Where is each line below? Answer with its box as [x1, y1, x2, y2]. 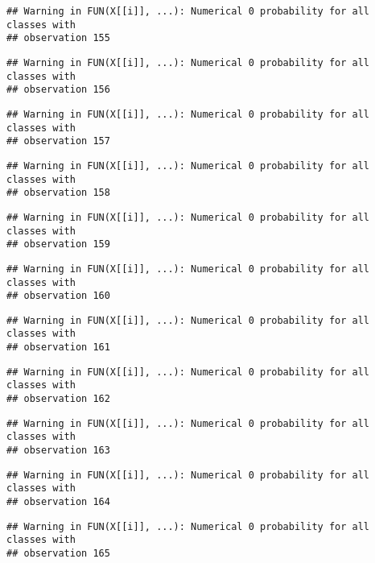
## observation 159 [6, 238, 110, 250]
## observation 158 [6, 187, 110, 199]
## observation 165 [6, 548, 110, 559]
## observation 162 [6, 393, 110, 405]
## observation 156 [6, 84, 110, 96]
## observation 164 [6, 496, 110, 508]
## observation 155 [6, 32, 110, 44]
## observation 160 [6, 290, 110, 302]
